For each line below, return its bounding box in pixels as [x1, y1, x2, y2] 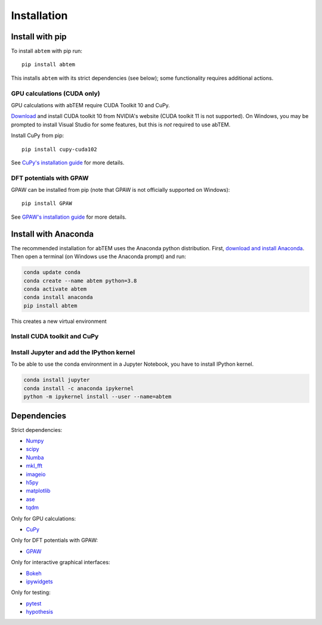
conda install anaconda [23, 294, 94, 301]
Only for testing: [11, 589, 51, 596]
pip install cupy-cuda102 [21, 146, 98, 153]
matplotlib [26, 487, 51, 495]
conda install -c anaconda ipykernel [23, 385, 134, 391]
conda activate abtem [23, 285, 87, 292]
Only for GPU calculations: [11, 515, 76, 522]
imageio [26, 471, 46, 478]
